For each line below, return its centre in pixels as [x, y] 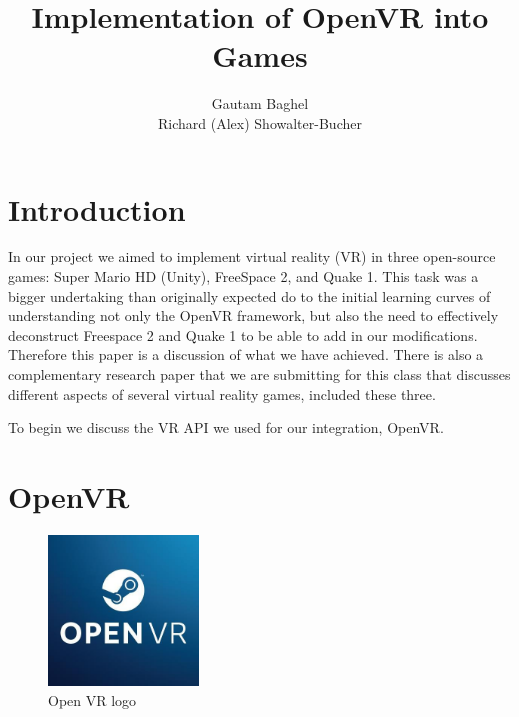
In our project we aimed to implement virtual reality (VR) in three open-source [252, 256]
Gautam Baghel [260, 103]
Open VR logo [92, 699]
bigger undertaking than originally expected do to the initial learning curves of [249, 295]
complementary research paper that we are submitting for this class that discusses [259, 374]
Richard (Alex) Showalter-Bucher [260, 122]
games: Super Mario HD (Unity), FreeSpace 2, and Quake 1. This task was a [243, 276]
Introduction [97, 208]
